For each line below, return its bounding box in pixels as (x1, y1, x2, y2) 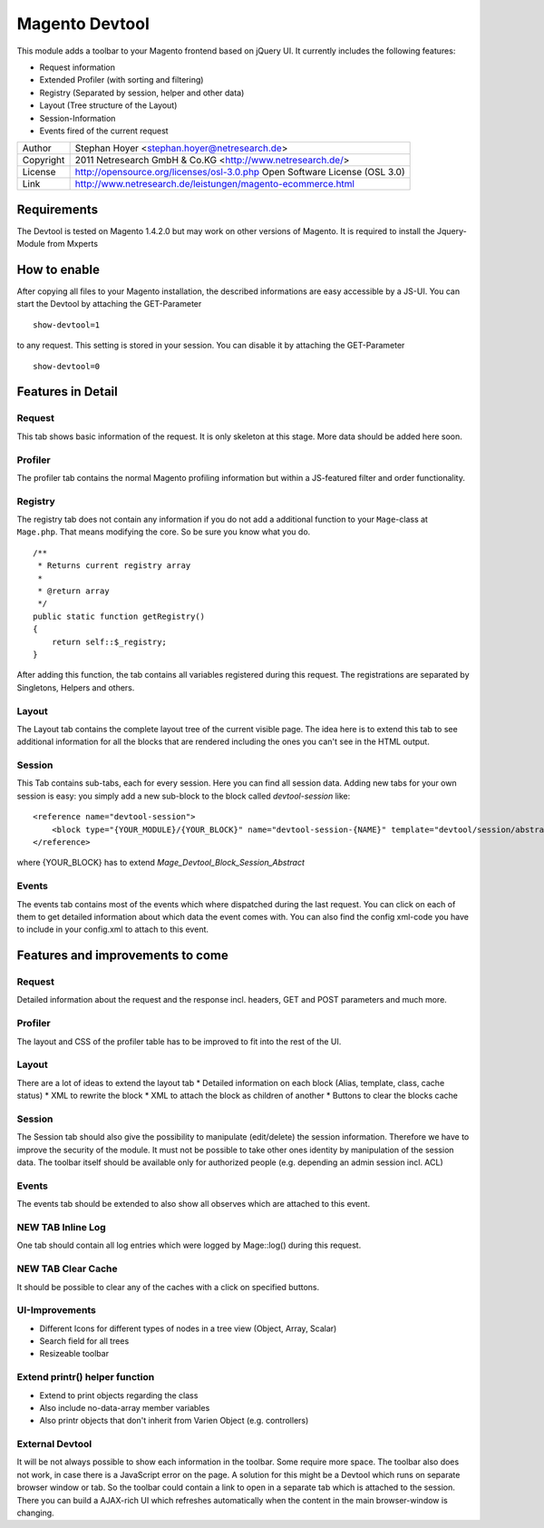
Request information (39, 62, 115, 73)
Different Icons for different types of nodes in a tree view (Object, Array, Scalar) (39, 1323, 337, 1334)
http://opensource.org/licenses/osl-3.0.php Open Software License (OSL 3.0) (74, 166, 405, 179)
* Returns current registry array (37, 561, 191, 571)
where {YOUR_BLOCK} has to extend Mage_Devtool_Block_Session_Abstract (16, 857, 306, 868)
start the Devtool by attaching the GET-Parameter (16, 299, 202, 309)
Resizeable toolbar (39, 1348, 109, 1359)
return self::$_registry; (51, 636, 168, 647)
